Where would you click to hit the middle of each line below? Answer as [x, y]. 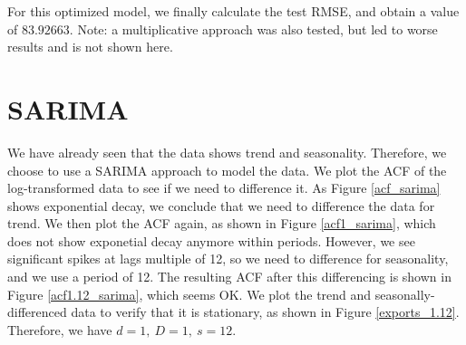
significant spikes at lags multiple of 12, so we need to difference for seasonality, [228, 259]
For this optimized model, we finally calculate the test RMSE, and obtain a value [233, 11]
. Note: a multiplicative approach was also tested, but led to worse [253, 29]
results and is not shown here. [90, 47]
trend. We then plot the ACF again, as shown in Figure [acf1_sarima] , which [222, 223]
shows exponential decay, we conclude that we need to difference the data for [221, 205]
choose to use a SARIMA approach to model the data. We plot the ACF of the [227, 170]
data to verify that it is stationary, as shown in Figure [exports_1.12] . [265, 312]
